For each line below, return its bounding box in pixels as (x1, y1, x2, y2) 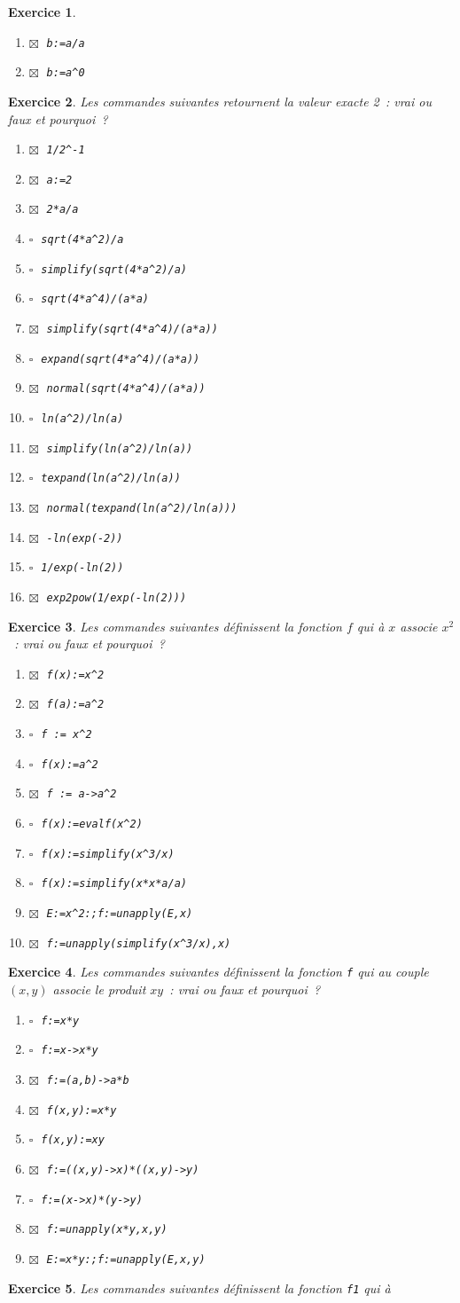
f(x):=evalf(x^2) (41, 818, 143, 831)
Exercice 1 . (8, 3, 76, 20)
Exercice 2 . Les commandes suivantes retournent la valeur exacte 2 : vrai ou (8, 91, 432, 110)
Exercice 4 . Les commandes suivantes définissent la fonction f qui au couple (8, 962, 429, 981)
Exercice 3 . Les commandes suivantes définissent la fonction (8, 616, 342, 635)
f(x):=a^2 (41, 757, 98, 771)
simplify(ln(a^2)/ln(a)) (46, 442, 193, 455)
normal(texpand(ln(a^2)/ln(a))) (46, 501, 238, 514)
